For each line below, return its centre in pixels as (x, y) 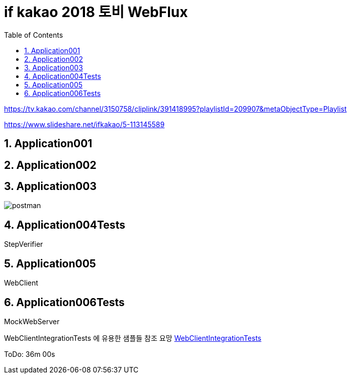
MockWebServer (32, 321)
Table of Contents (34, 35)
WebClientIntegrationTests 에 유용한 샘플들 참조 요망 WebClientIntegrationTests (133, 338)
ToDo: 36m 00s (30, 354)
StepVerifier (24, 244)
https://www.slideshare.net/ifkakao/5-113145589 (84, 124)
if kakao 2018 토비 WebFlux (96, 12)
